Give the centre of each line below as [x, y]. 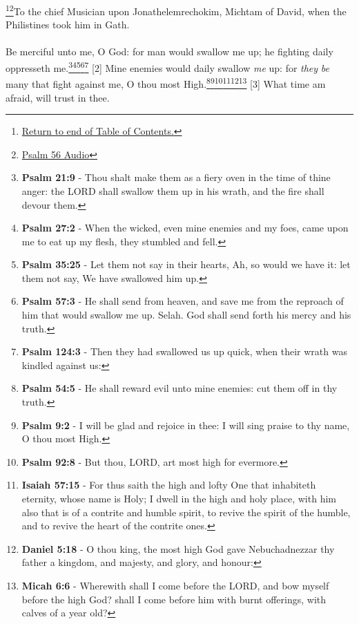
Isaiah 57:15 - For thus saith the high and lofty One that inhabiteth [169, 485]
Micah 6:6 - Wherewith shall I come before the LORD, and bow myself [175, 585]
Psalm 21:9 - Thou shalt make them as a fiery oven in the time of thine [176, 177]
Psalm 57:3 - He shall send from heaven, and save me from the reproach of [183, 301]
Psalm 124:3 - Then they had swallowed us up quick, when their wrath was [184, 351]
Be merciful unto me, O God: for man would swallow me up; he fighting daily [169, 51]
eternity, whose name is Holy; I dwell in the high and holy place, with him [179, 498]
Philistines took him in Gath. [68, 25]
